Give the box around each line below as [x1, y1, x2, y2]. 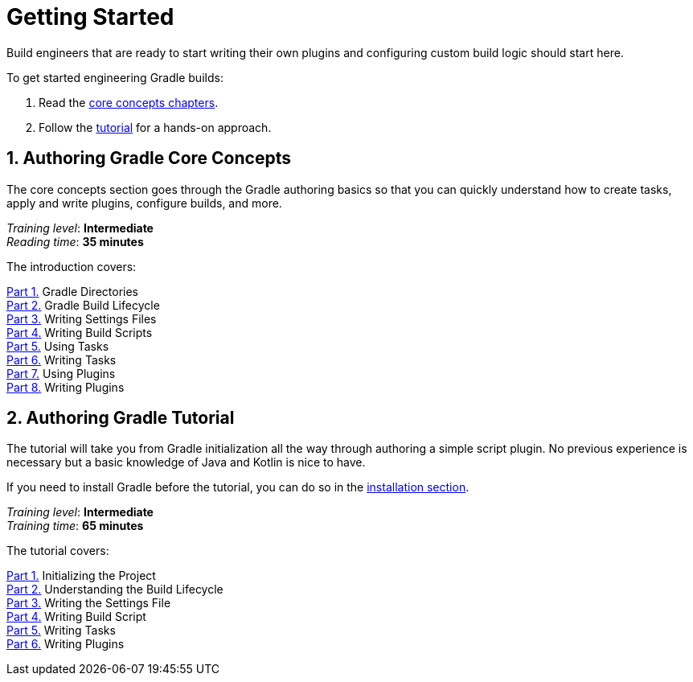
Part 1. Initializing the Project [6, 569, 156, 583]
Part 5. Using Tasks [6, 339, 109, 353]
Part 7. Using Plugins [6, 366, 116, 380]
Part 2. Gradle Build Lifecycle [6, 298, 160, 312]
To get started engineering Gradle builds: [6, 70, 223, 84]
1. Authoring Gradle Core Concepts [6, 148, 291, 169]
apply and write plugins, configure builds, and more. [6, 195, 282, 210]
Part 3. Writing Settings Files [6, 311, 157, 326]
